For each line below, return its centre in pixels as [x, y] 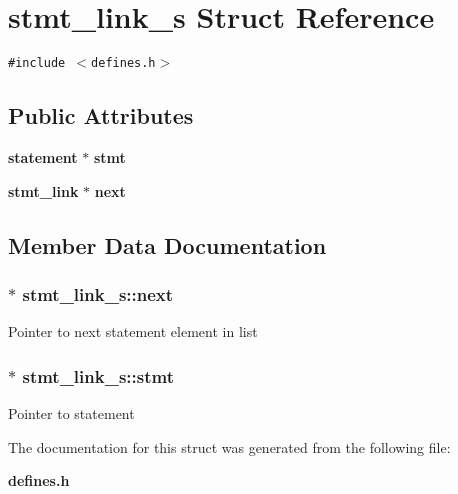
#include [37, 63]
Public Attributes [101, 115]
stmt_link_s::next [98, 293]
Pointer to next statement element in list [133, 331]
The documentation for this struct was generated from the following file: [229, 446]
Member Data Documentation [167, 244]
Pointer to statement [71, 412]
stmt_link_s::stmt [98, 375]
